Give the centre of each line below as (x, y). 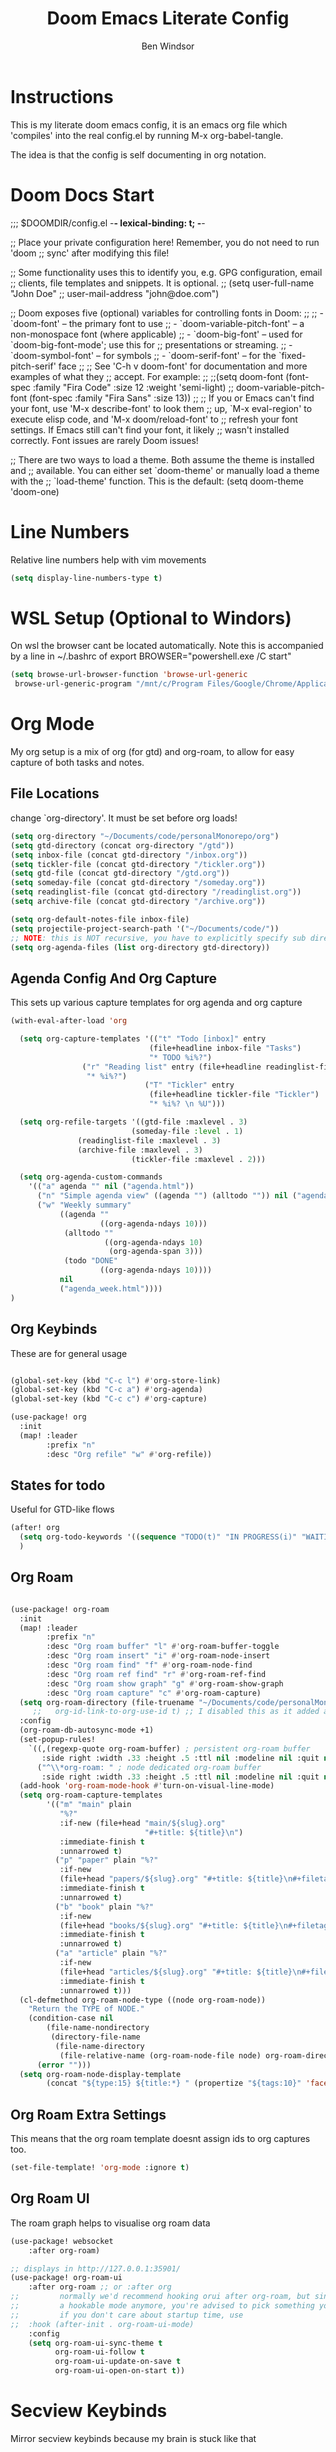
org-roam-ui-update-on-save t (118, 2362)
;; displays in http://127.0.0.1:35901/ (96, 2268)
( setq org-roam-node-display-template (100, 2074)
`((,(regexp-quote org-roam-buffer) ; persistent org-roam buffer (169, 1748)
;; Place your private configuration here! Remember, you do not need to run (165, 242)
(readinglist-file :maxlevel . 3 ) (149, 1140)
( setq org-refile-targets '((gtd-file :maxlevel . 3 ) (133, 1122)
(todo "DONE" (90, 1261)
